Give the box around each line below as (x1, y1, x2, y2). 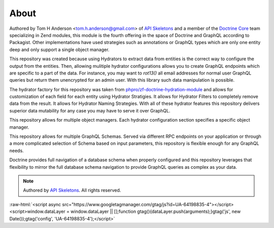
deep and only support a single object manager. (9, 46, 110, 53)
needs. (9, 147, 24, 154)
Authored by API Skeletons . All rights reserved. (23, 187, 121, 194)
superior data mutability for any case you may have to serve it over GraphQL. (9, 107, 170, 113)
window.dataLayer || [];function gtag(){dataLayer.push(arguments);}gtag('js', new (70, 208, 241, 215)
